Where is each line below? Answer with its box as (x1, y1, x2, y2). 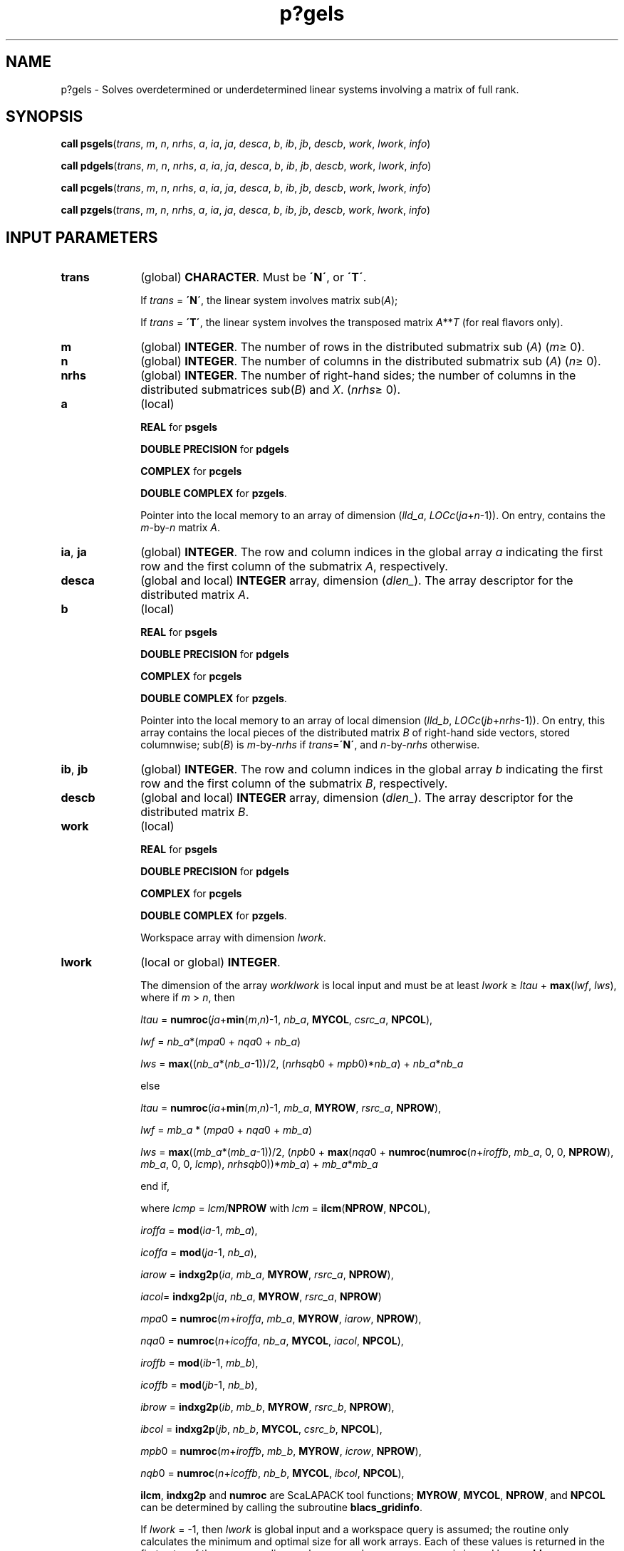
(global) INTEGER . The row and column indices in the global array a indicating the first (140, 545, 603, 560)
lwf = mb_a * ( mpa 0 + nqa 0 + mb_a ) (140, 1124, 313, 1137)
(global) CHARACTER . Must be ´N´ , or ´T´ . (140, 270, 367, 285)
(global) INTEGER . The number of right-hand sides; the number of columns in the (140, 368, 576, 383)
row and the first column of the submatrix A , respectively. (140, 559, 448, 574)
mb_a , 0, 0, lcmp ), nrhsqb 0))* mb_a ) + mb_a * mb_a (140, 1158, 378, 1171)
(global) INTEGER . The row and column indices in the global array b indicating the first (140, 762, 603, 777)
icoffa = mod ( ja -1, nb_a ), (140, 1246, 257, 1259)
